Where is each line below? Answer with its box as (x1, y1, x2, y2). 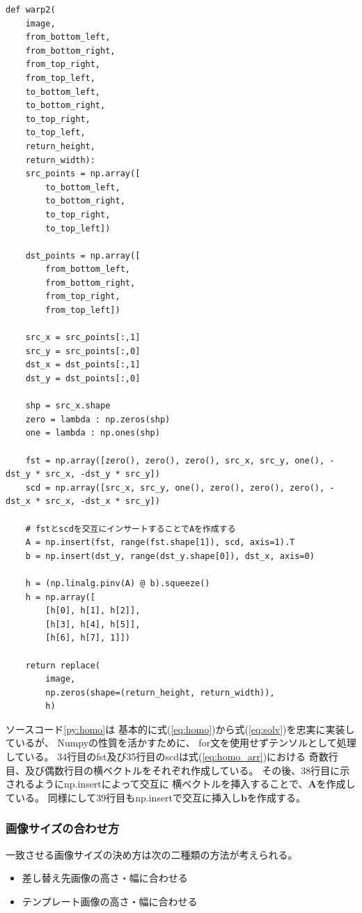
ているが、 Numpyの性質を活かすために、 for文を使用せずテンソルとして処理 (6, 735, 356, 750)
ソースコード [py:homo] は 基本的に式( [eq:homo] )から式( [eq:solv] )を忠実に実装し (6, 721, 355, 736)
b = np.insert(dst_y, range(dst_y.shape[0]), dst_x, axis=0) (25, 551, 315, 561)
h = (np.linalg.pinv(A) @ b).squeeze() (25, 578, 210, 588)
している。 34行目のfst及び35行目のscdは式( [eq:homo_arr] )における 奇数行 (6, 749, 338, 764)
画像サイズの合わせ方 (6, 820, 120, 837)
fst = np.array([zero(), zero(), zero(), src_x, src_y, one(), (25, 455, 325, 466)
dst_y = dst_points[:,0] (25, 374, 141, 384)
